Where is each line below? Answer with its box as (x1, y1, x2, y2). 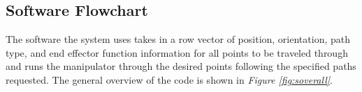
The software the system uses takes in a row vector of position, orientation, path (6, 32, 350, 46)
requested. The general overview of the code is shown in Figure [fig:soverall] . (6, 72, 333, 86)
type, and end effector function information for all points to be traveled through (6, 45, 348, 59)
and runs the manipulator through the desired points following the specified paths (6, 59, 356, 73)
